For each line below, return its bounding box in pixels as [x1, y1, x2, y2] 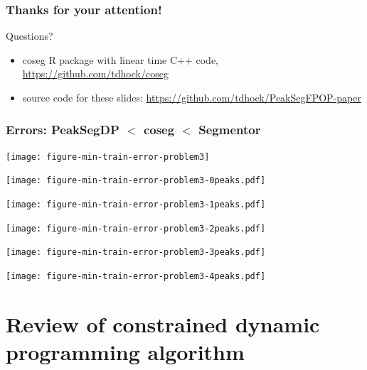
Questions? [6, 28, 53, 43]
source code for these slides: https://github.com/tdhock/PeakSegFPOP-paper [22, 90, 361, 104]
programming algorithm [6, 337, 245, 366]
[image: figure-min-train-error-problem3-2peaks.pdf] [6, 223, 266, 234]
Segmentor [198, 120, 261, 138]
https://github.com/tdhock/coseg [22, 66, 169, 81]
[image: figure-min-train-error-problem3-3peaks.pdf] [6, 247, 266, 258]
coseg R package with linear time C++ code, [22, 52, 219, 67]
